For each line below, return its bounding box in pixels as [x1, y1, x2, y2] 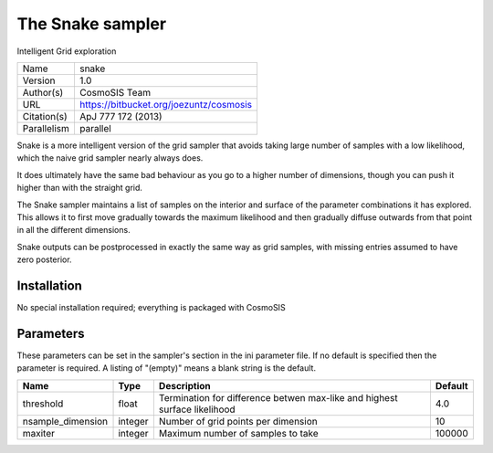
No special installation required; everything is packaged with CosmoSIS [16, 301, 287, 312]
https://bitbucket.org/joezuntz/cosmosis [79, 98, 253, 111]
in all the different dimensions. [16, 225, 131, 236]
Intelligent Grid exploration [16, 46, 117, 57]
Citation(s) [22, 110, 68, 122]
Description [158, 379, 212, 392]
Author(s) [22, 86, 64, 99]
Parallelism [22, 121, 70, 134]
